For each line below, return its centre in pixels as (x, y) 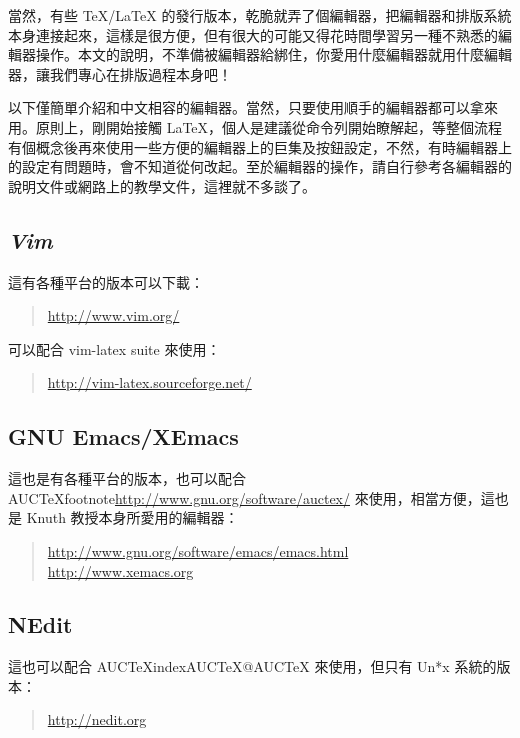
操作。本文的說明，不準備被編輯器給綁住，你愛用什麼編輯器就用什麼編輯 (273, 54)
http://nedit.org (97, 719)
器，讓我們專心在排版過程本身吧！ (120, 73)
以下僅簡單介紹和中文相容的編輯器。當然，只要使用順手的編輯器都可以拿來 (253, 107)
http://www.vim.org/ (113, 315)
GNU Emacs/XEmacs (123, 436)
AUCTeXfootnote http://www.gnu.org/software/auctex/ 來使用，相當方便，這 (251, 497)
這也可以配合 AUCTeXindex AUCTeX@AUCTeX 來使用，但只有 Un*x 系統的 (252, 666)
